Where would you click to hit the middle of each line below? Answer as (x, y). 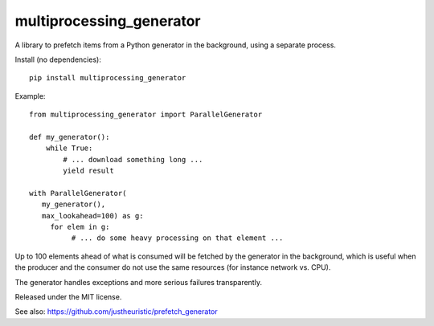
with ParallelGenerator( (78, 193)
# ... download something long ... (133, 159)
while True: (69, 148)
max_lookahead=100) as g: (92, 216)
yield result (88, 171)
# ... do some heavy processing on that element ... (177, 238)
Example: (30, 96)
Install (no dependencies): (58, 59)
